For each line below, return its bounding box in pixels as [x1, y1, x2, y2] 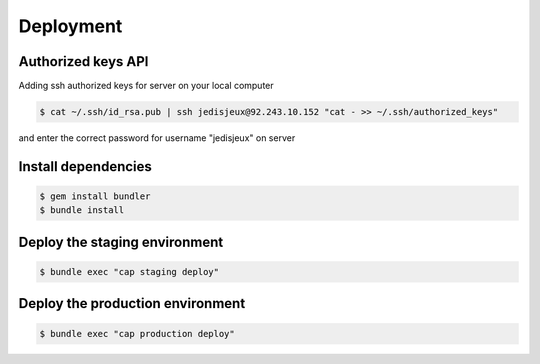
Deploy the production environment [18, 295, 246, 312]
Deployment [18, 15, 123, 37]
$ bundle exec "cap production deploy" [39, 328, 235, 339]
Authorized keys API [18, 53, 149, 70]
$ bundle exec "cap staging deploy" [39, 266, 220, 278]
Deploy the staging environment [18, 233, 224, 250]
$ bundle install [39, 205, 125, 216]
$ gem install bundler [39, 191, 151, 202]
